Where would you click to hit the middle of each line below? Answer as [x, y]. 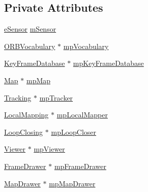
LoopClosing [24, 131]
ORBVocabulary [30, 46]
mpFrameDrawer [80, 166]
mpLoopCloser [74, 131]
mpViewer [49, 149]
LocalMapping [26, 115]
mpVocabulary [86, 46]
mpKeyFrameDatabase [108, 63]
